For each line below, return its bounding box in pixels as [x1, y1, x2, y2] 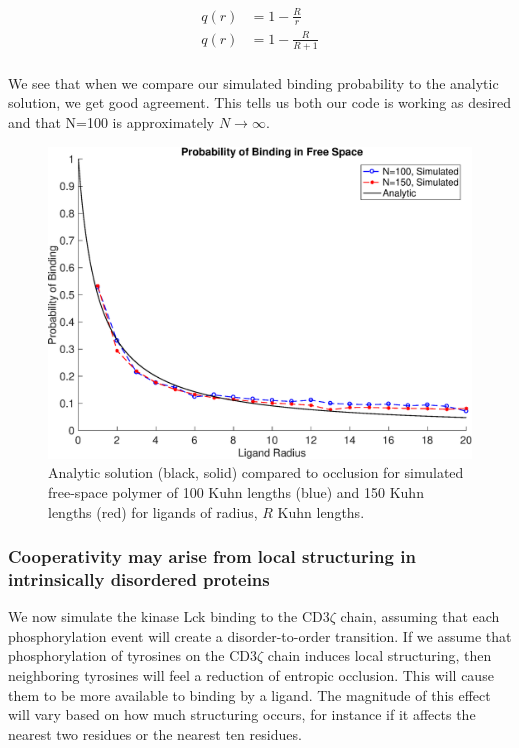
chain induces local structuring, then [267, 645, 492, 666]
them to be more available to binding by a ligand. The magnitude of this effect [8, 684, 491, 705]
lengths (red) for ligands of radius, [48, 501, 258, 522]
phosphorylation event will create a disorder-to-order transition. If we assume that [8, 625, 512, 646]
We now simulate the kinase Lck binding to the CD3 [8, 606, 330, 627]
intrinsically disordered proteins [8, 566, 270, 591]
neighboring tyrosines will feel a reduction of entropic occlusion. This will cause [8, 665, 494, 686]
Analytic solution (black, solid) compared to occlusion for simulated [48, 462, 464, 483]
